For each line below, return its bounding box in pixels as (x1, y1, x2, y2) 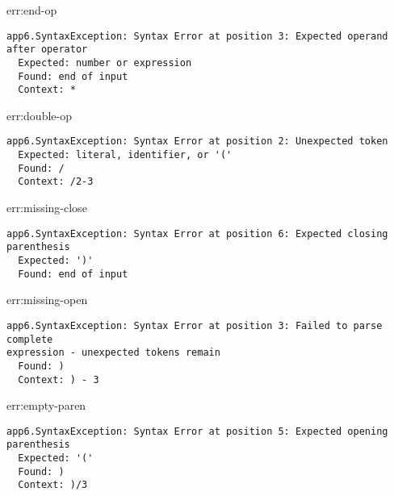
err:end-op (6, 2, 57, 18)
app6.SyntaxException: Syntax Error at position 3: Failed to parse (6, 319, 383, 331)
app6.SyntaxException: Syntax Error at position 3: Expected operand (6, 30, 388, 42)
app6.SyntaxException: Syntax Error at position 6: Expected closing (6, 227, 388, 240)
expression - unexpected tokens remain (6, 347, 220, 359)
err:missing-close (6, 199, 87, 216)
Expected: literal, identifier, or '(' (18, 149, 233, 161)
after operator (6, 44, 88, 56)
